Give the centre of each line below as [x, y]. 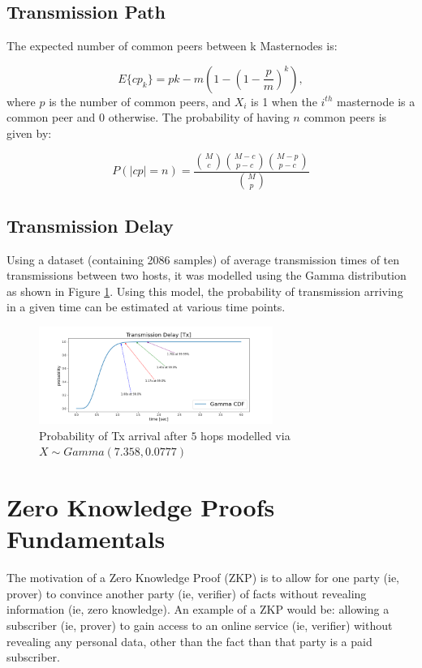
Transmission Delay [90, 225]
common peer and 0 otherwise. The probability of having [148, 117]
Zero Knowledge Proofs [141, 507]
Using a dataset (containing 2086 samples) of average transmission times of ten [203, 259]
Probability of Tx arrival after [113, 435]
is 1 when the [284, 101]
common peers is [345, 117]
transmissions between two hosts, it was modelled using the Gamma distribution [207, 275]
